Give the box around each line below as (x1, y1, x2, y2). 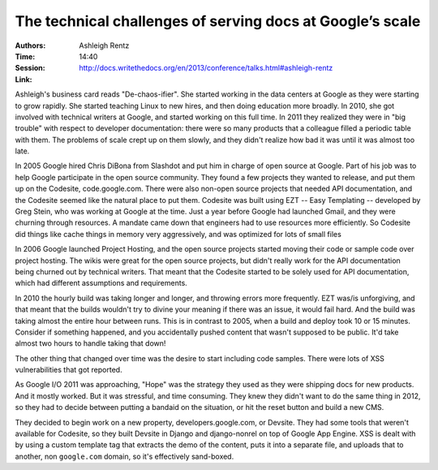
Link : (15, 74, 32, 84)
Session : (15, 63, 45, 73)
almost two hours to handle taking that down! (15, 338, 166, 348)
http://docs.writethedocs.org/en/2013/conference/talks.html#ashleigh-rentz (79, 63, 333, 73)
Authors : (15, 41, 46, 50)
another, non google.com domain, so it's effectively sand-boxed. (15, 451, 234, 461)
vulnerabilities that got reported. (15, 365, 122, 375)
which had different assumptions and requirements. (15, 278, 188, 288)
